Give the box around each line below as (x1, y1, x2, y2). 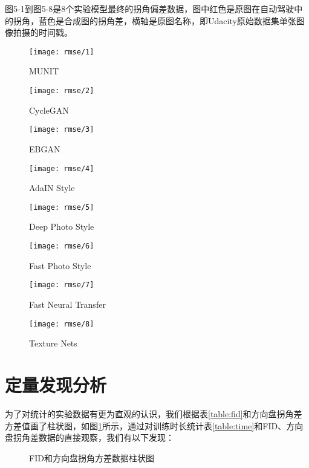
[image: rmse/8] (29, 319, 94, 328)
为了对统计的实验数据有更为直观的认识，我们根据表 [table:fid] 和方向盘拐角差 (5, 407, 302, 420)
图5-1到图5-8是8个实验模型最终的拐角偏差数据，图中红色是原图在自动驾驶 (5, 2, 294, 15)
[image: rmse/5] (29, 203, 94, 212)
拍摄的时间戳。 (13, 26, 73, 39)
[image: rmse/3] (29, 125, 94, 134)
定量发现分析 (5, 372, 107, 397)
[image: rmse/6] (29, 242, 94, 251)
